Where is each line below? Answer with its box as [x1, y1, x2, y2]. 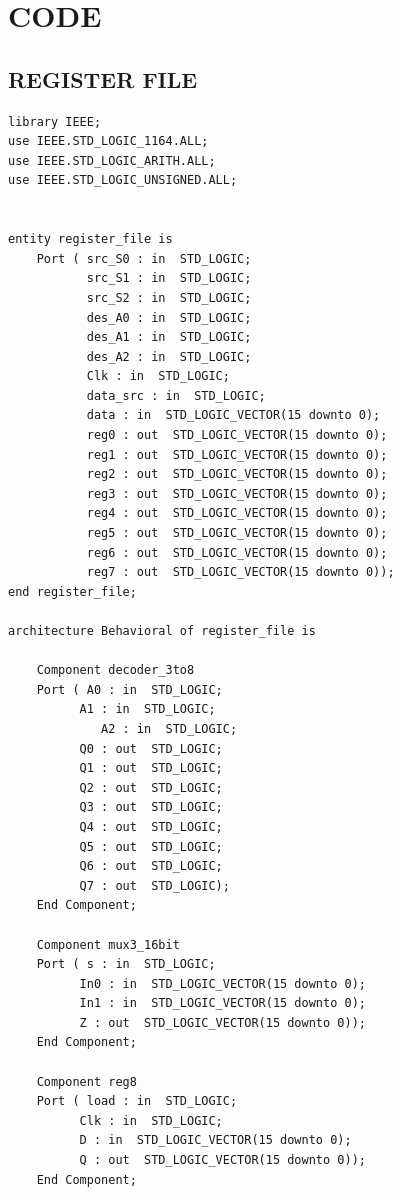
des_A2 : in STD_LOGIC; [86, 349, 252, 364]
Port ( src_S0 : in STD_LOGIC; [36, 251, 252, 266]
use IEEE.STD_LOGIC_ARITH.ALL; [8, 153, 216, 168]
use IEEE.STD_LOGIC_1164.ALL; [8, 134, 209, 149]
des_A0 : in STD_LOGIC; [86, 310, 252, 325]
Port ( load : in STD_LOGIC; [36, 1094, 238, 1109]
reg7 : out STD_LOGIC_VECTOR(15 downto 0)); [86, 565, 395, 580]
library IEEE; [8, 114, 102, 129]
